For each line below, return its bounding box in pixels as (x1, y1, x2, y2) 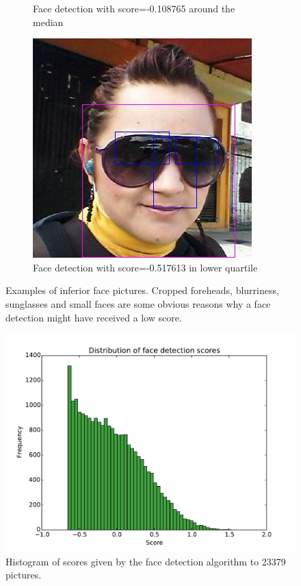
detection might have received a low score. (5, 310, 182, 324)
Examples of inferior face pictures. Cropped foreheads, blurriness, (5, 283, 279, 297)
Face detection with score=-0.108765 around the (33, 1, 235, 15)
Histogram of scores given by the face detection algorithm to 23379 (5, 554, 286, 568)
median (33, 14, 64, 29)
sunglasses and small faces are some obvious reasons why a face (5, 296, 271, 310)
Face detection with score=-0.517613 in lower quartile (33, 260, 258, 274)
